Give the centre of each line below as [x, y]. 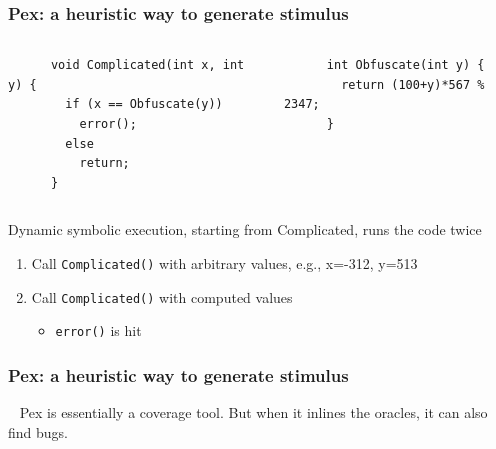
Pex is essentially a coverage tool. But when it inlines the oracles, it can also [253, 412]
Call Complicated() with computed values [162, 296]
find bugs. [38, 431]
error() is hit [98, 330]
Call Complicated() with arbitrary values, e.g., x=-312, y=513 [224, 262]
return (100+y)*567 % [413, 84]
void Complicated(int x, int [147, 65]
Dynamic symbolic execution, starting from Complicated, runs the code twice [245, 229]
